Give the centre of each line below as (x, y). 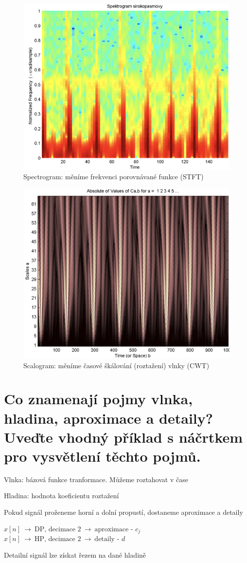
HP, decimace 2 (58, 539)
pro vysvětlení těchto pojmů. (102, 456)
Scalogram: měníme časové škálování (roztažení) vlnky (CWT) (116, 365)
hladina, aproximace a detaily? (108, 418)
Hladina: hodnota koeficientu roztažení (62, 496)
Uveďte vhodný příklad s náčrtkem (123, 437)
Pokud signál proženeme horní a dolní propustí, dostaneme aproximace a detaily (123, 512)
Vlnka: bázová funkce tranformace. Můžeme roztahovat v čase (96, 479)
